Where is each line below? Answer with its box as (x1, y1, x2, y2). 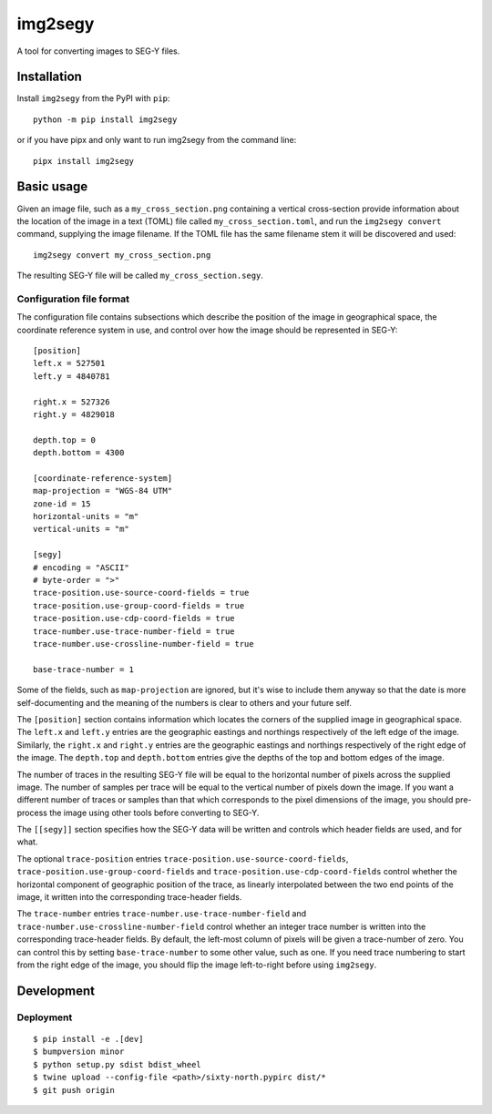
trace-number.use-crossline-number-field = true (33, 639, 254, 649)
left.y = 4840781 (33, 371, 110, 382)
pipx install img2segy (33, 156, 135, 166)
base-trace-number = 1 (33, 664, 135, 674)
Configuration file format (16, 292, 129, 305)
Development (16, 983, 96, 998)
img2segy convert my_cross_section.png (33, 250, 211, 260)
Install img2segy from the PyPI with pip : (16, 93, 170, 104)
